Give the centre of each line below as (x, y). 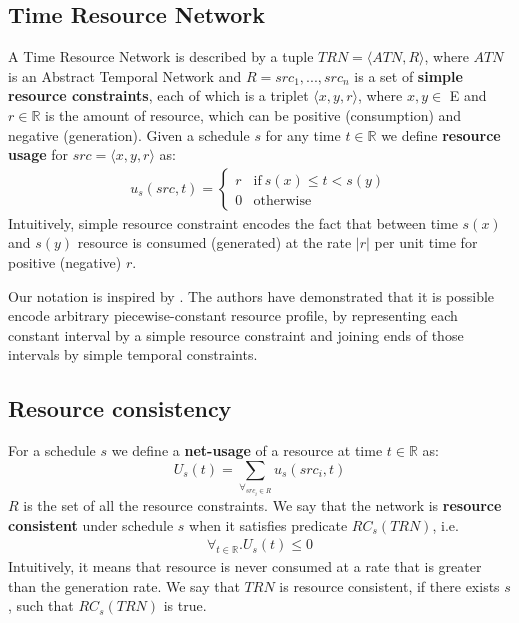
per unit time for (426, 242)
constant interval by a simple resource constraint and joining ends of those (236, 334)
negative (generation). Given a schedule (129, 134)
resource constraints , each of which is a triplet (158, 95)
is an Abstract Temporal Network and (125, 75)
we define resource (441, 134)
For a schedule (52, 450)
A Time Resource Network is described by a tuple (161, 56)
